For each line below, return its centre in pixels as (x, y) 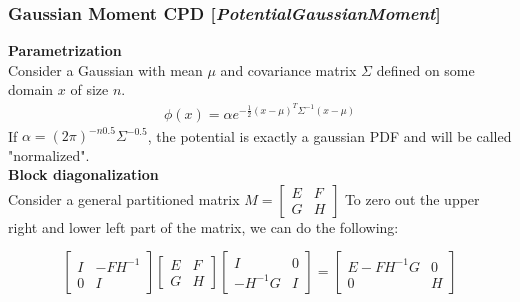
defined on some (425, 69)
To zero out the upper (412, 198)
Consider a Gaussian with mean (105, 69)
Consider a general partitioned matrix (124, 198)
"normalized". (49, 154)
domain (31, 89)
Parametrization (65, 50)
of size (89, 89)
